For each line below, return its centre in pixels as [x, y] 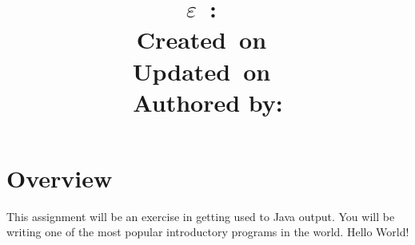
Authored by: [208, 102]
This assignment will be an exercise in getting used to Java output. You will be [201, 216]
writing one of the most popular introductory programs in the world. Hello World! [208, 232]
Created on [202, 40]
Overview [60, 178]
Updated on [202, 71]
